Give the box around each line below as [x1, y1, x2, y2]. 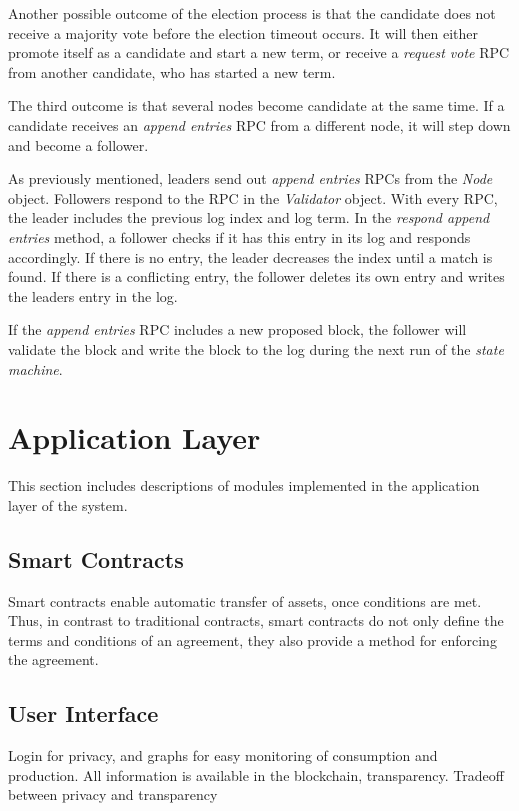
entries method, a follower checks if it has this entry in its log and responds [8, 226, 471, 247]
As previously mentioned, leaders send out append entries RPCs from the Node [8, 168, 493, 189]
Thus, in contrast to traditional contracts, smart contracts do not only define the [8, 610, 504, 631]
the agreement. [8, 649, 99, 670]
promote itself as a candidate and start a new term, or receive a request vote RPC [8, 42, 510, 63]
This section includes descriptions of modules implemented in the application [8, 475, 480, 496]
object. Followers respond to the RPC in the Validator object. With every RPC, [8, 187, 498, 208]
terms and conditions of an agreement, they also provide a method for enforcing [8, 629, 497, 650]
